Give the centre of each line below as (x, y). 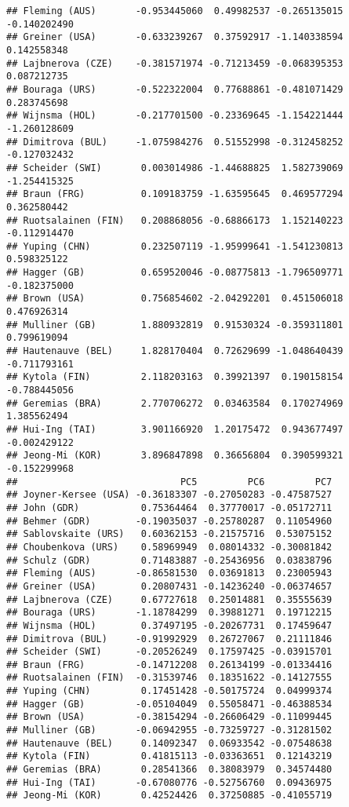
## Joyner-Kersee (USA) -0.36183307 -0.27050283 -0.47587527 (169, 495)
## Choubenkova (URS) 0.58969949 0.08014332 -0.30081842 (169, 547)
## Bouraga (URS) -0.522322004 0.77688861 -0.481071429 (175, 89)
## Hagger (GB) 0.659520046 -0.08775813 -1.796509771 (175, 273)
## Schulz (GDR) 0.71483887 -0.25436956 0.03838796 (169, 560)
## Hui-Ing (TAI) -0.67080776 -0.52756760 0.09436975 (169, 782)
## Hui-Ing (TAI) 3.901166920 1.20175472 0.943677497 (175, 429)
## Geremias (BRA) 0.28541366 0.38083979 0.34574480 (169, 770)
